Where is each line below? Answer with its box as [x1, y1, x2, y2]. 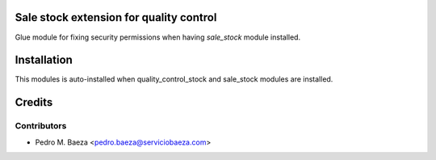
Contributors [15, 120, 67, 132]
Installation [15, 53, 73, 67]
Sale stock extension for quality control [15, 11, 217, 24]
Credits [15, 95, 53, 109]
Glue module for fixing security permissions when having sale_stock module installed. [15, 32, 301, 42]
